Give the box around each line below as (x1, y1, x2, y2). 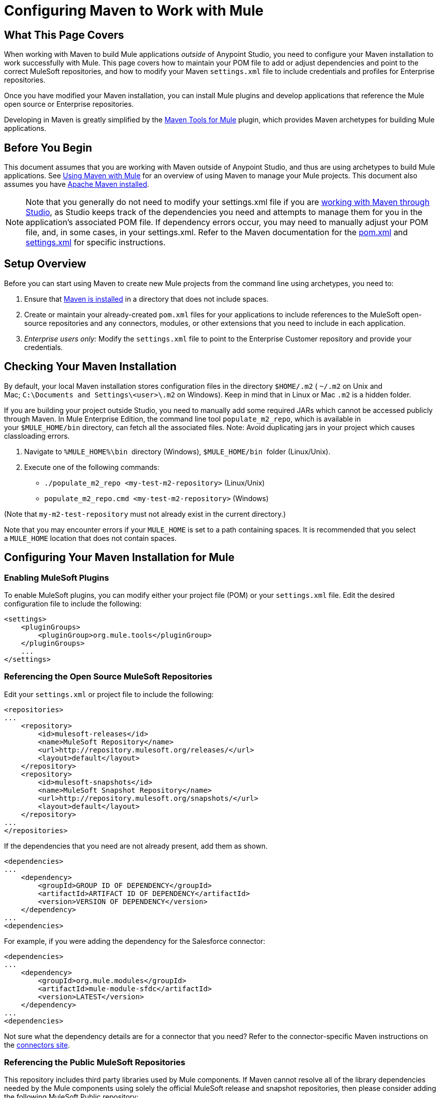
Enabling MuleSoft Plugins (4, 572, 109, 583)
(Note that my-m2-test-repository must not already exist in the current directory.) (4, 509, 286, 518)
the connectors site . (4, 1040, 70, 1049)
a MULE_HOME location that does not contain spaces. (4, 533, 177, 542)
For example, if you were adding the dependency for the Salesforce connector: (4, 936, 266, 945)
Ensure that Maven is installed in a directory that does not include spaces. (24, 294, 269, 303)
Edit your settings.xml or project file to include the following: (4, 690, 214, 699)
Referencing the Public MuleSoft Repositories (4, 1057, 186, 1068)
